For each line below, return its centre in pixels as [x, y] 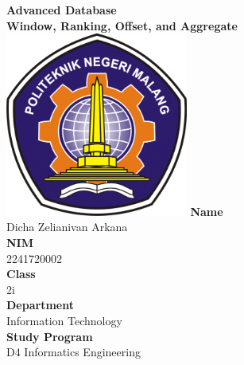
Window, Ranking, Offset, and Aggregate [122, 25]
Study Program [50, 336]
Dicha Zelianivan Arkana [67, 227]
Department [40, 305]
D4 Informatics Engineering [74, 352]
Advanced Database [62, 10]
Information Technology [64, 320]
